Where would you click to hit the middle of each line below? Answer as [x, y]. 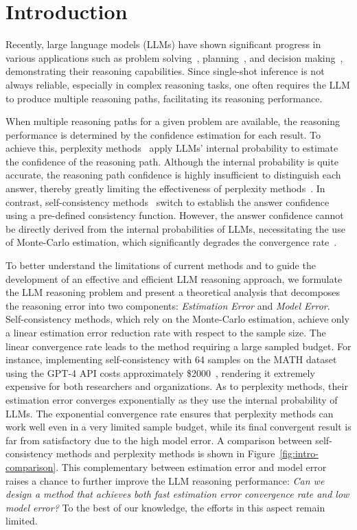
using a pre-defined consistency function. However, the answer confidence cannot [175, 215]
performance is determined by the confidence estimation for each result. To [163, 134]
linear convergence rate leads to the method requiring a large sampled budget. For [178, 346]
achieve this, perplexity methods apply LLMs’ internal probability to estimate [172, 148]
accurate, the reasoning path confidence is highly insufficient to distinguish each [173, 175]
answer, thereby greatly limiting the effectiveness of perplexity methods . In [165, 188]
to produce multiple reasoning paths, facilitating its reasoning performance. [164, 98]
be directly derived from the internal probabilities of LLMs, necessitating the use [175, 228]
